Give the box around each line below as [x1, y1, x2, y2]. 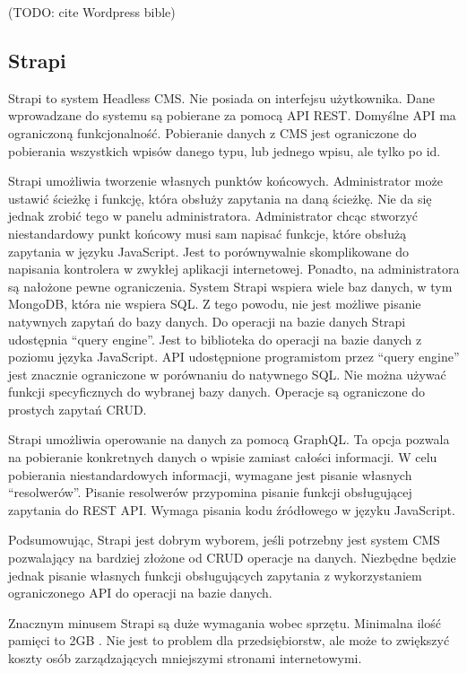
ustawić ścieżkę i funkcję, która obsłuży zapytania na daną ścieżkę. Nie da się [8, 188, 432, 207]
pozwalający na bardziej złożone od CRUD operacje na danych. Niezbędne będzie [8, 548, 456, 567]
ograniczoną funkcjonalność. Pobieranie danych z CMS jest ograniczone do [8, 123, 417, 142]
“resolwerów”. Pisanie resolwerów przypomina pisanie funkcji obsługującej [8, 483, 412, 502]
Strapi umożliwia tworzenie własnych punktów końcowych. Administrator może [8, 171, 443, 190]
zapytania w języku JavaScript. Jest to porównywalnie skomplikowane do [8, 241, 410, 260]
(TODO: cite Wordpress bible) [8, 3, 176, 21]
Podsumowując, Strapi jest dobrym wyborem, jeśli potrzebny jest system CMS [8, 530, 440, 549]
